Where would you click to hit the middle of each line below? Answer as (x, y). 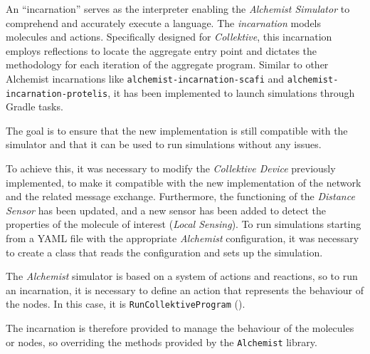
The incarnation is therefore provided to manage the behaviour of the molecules (180, 328)
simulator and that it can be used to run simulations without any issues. (164, 144)
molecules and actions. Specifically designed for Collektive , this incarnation (169, 37)
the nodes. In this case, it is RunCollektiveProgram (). (126, 304)
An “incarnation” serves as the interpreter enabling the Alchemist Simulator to (178, 9)
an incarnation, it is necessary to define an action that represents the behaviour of (185, 290)
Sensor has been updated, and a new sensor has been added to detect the (166, 210)
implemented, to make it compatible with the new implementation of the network (184, 182)
